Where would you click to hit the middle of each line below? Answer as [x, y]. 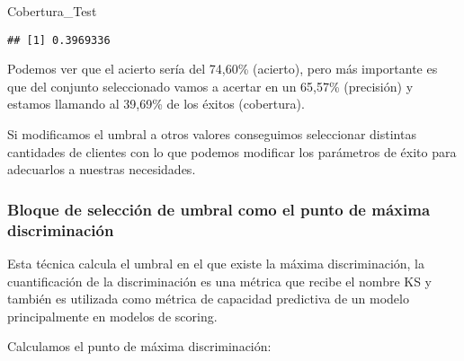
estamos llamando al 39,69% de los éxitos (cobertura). [156, 104]
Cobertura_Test [52, 11]
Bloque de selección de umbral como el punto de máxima [219, 209]
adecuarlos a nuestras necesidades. [102, 169]
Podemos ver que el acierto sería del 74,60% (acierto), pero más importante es [223, 69]
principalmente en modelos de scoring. [112, 316]
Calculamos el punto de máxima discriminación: [139, 346]
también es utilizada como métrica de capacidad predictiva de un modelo [208, 299]
